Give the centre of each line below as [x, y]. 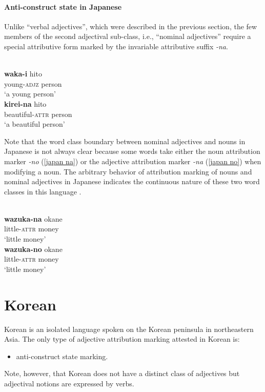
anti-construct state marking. [62, 356]
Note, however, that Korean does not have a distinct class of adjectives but [122, 373]
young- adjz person [33, 83]
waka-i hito [23, 74]
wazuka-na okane [33, 218]
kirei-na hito [25, 103]
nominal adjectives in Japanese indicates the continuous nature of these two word [132, 181]
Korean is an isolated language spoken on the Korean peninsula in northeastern [129, 329]
